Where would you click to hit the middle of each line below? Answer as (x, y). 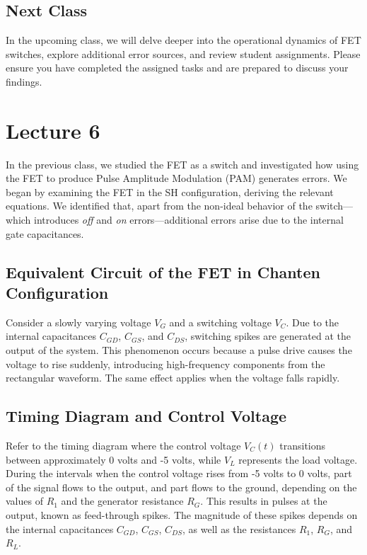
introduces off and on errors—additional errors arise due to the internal (189, 220)
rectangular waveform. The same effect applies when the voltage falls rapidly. (173, 378)
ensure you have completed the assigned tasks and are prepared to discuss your (177, 68)
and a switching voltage (220, 322)
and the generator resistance (122, 501)
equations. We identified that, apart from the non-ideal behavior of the (159, 206)
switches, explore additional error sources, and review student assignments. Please (183, 53)
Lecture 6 (53, 130)
